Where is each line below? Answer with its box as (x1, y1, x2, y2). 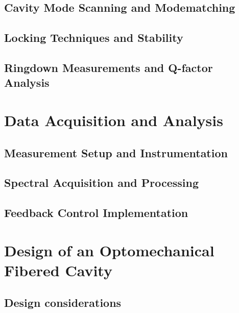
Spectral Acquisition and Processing (4, 175, 199, 190)
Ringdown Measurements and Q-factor (4, 59, 213, 75)
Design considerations (4, 295, 122, 310)
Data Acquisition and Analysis (4, 109, 223, 130)
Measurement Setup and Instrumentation (4, 145, 228, 160)
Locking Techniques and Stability (4, 30, 183, 45)
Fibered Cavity (4, 259, 112, 280)
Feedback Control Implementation (4, 205, 188, 221)
